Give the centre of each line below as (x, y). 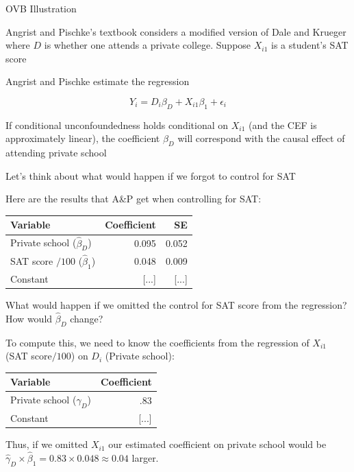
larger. (145, 458)
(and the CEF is (283, 125)
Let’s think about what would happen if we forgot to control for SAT (151, 175)
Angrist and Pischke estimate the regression (98, 81)
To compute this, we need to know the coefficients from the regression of (157, 342)
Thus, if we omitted (47, 444)
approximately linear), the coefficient (83, 138)
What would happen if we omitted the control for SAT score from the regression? (176, 304)
